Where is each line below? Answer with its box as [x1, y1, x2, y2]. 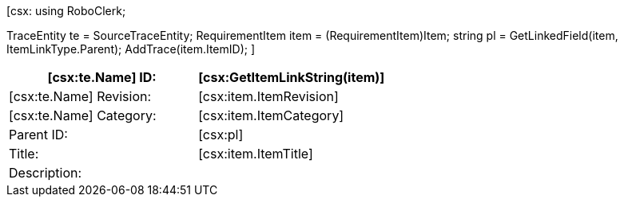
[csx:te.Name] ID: [47, 69, 157, 85]
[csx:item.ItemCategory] [198, 107, 344, 123]
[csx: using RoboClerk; [6, 4, 126, 18]
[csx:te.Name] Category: [9, 107, 157, 123]
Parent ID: [9, 127, 68, 142]
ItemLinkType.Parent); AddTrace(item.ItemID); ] [6, 42, 256, 56]
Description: [9, 165, 82, 181]
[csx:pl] [198, 127, 244, 142]
